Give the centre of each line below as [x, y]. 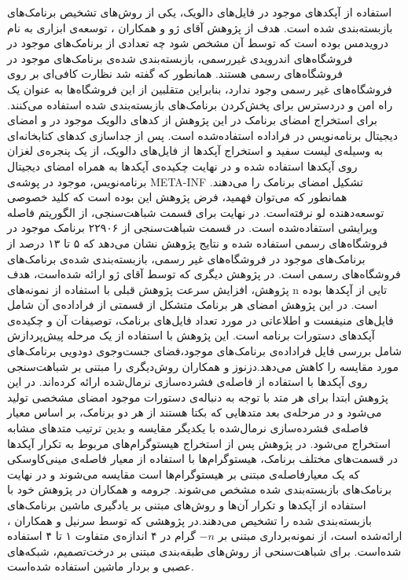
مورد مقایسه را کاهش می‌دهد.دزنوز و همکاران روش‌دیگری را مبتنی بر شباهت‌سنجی [203, 366]
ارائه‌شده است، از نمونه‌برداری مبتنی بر [310, 536]
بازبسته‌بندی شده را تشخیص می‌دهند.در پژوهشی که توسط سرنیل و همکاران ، [189, 520]
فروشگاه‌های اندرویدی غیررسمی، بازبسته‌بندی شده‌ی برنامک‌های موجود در [180, 58]
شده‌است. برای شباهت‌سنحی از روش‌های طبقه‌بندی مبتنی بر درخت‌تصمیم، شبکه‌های [204, 551]
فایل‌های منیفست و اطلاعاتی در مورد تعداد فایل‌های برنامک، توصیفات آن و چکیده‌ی [200, 319]
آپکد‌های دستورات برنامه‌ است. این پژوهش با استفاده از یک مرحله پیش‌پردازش [191, 335]
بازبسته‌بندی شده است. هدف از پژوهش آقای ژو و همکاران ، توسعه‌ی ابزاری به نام [200, 27]
